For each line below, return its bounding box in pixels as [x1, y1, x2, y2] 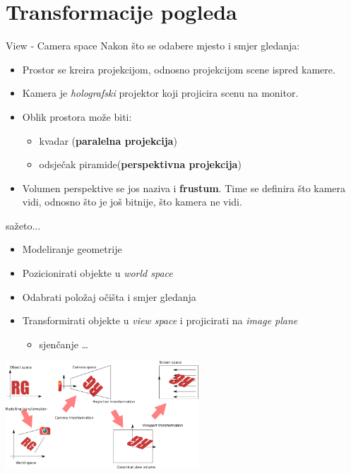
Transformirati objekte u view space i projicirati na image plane [22, 313, 298, 328]
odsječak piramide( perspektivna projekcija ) [39, 157, 242, 172]
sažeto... [6, 218, 41, 232]
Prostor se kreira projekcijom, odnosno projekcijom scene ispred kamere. [22, 61, 335, 76]
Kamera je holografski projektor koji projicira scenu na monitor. [22, 85, 299, 100]
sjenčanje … [39, 336, 88, 351]
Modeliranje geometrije [22, 242, 122, 256]
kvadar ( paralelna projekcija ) [39, 133, 177, 148]
